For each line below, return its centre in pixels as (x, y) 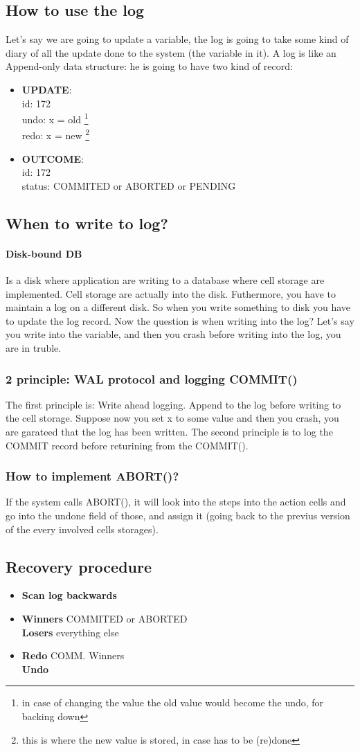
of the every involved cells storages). (82, 529)
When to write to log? (87, 223)
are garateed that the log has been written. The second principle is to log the (169, 431)
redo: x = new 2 (56, 134)
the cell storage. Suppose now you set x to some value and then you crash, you (172, 418)
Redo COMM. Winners (73, 655)
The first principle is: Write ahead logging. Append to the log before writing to (173, 404)
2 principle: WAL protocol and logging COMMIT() (152, 378)
